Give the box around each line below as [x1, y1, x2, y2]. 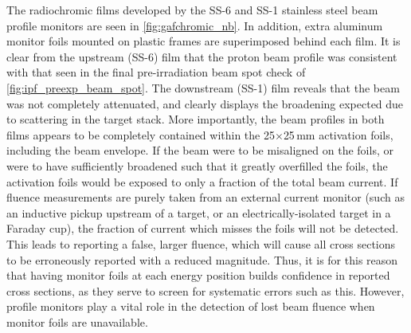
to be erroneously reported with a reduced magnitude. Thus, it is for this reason [6, 251, 398, 268]
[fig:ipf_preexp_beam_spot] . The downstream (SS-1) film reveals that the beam [6, 79, 400, 96]
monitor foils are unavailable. [6, 313, 148, 330]
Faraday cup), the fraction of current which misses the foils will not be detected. [6, 220, 399, 237]
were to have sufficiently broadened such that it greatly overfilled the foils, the [6, 157, 388, 174]
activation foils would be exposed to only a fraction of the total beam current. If [6, 173, 398, 190]
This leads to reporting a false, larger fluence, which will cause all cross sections [6, 235, 396, 252]
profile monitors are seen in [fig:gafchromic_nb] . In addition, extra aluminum [6, 17, 383, 33]
